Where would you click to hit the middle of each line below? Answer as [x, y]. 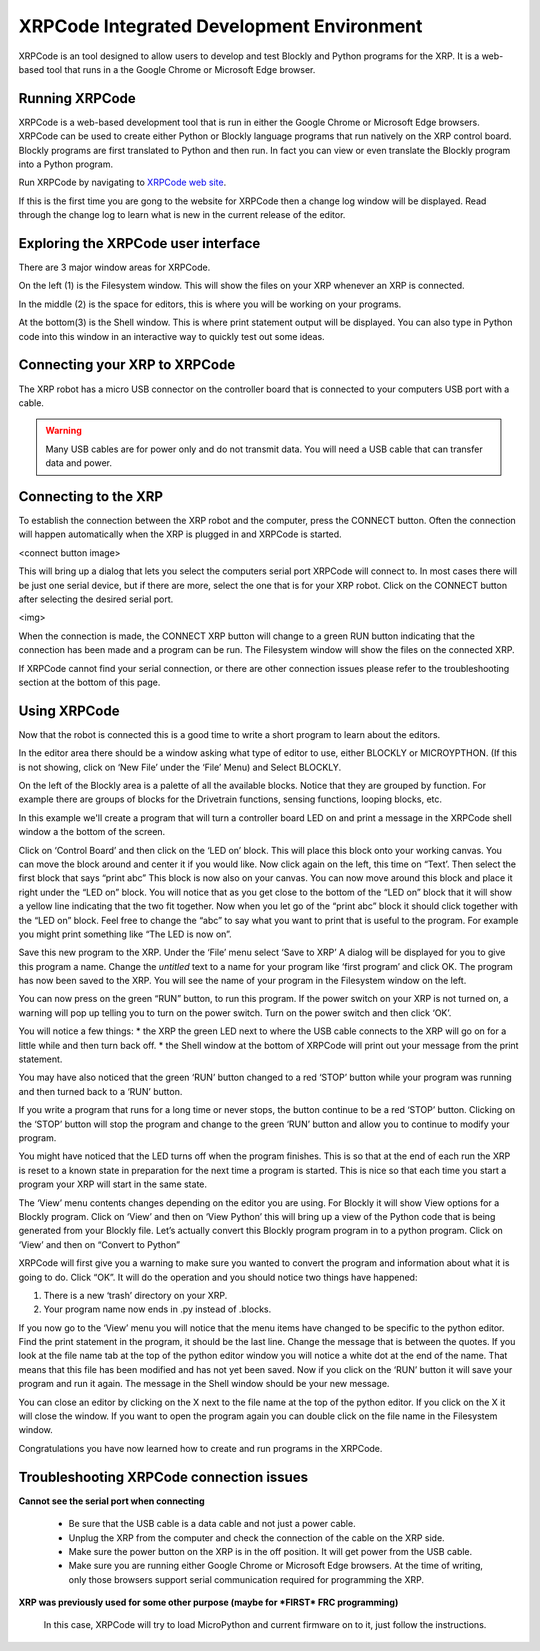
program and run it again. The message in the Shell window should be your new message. [204, 1384]
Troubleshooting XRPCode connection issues [163, 1476]
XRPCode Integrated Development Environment [220, 26]
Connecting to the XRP [91, 496]
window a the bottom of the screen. [92, 832]
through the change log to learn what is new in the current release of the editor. [182, 215]
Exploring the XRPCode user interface [139, 243]
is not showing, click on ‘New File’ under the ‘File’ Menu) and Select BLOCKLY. [180, 767]
